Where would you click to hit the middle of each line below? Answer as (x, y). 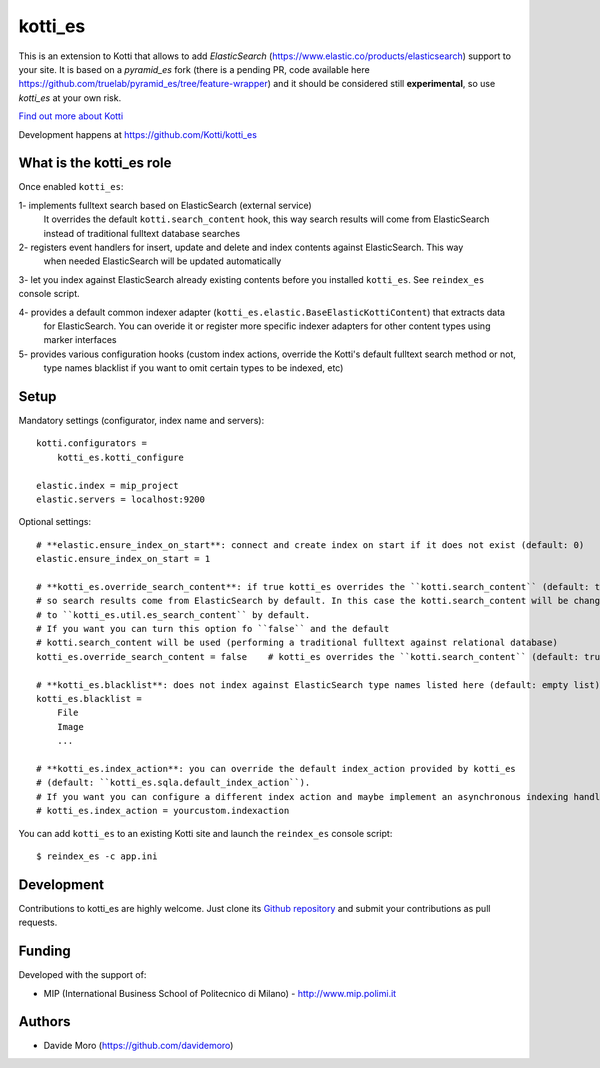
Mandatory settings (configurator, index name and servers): (141, 420)
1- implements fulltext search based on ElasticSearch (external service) (165, 205)
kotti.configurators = (92, 443)
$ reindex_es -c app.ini (97, 856)
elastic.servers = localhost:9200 (120, 499)
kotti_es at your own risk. (70, 97)
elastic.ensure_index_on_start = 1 (123, 559)
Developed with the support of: (82, 975)
